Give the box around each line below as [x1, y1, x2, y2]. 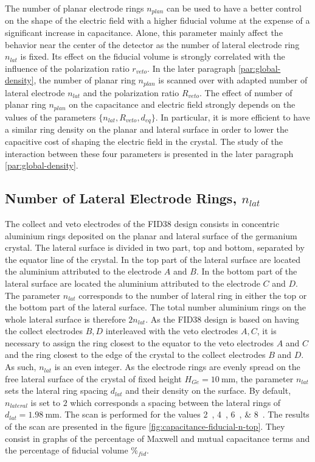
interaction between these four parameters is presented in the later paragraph [5, 147, 294, 159]
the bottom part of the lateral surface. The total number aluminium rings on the [5, 301, 306, 313]
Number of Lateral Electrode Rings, [5, 189, 237, 208]
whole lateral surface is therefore [5, 312, 126, 325]
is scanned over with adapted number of [158, 74, 308, 86]
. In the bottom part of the [196, 265, 297, 278]
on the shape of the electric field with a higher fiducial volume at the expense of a [5, 14, 310, 27]
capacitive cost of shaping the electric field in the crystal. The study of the [5, 135, 283, 147]
